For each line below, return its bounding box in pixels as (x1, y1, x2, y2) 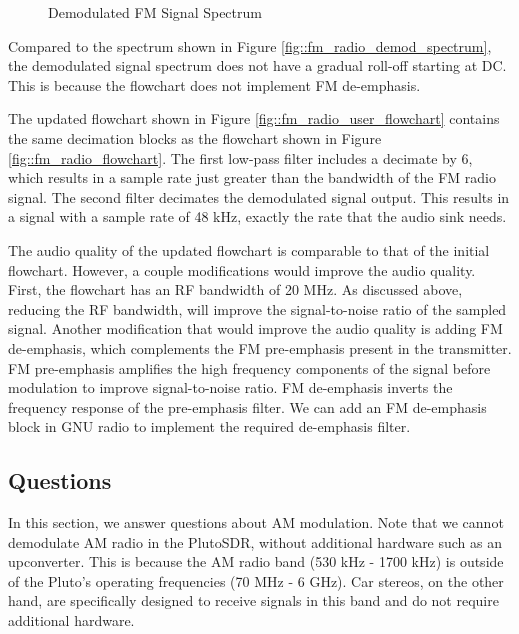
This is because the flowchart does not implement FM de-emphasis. (8, 74, 421, 95)
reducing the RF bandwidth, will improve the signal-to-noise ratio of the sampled (8, 298, 507, 319)
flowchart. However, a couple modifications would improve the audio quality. (8, 259, 476, 280)
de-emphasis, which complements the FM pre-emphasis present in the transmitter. (8, 337, 512, 358)
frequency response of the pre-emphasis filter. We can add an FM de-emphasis (8, 396, 487, 417)
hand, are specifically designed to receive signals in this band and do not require (8, 590, 499, 611)
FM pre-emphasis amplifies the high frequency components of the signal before (8, 357, 491, 378)
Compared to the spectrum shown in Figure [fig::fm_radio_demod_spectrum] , (8, 35, 492, 56)
